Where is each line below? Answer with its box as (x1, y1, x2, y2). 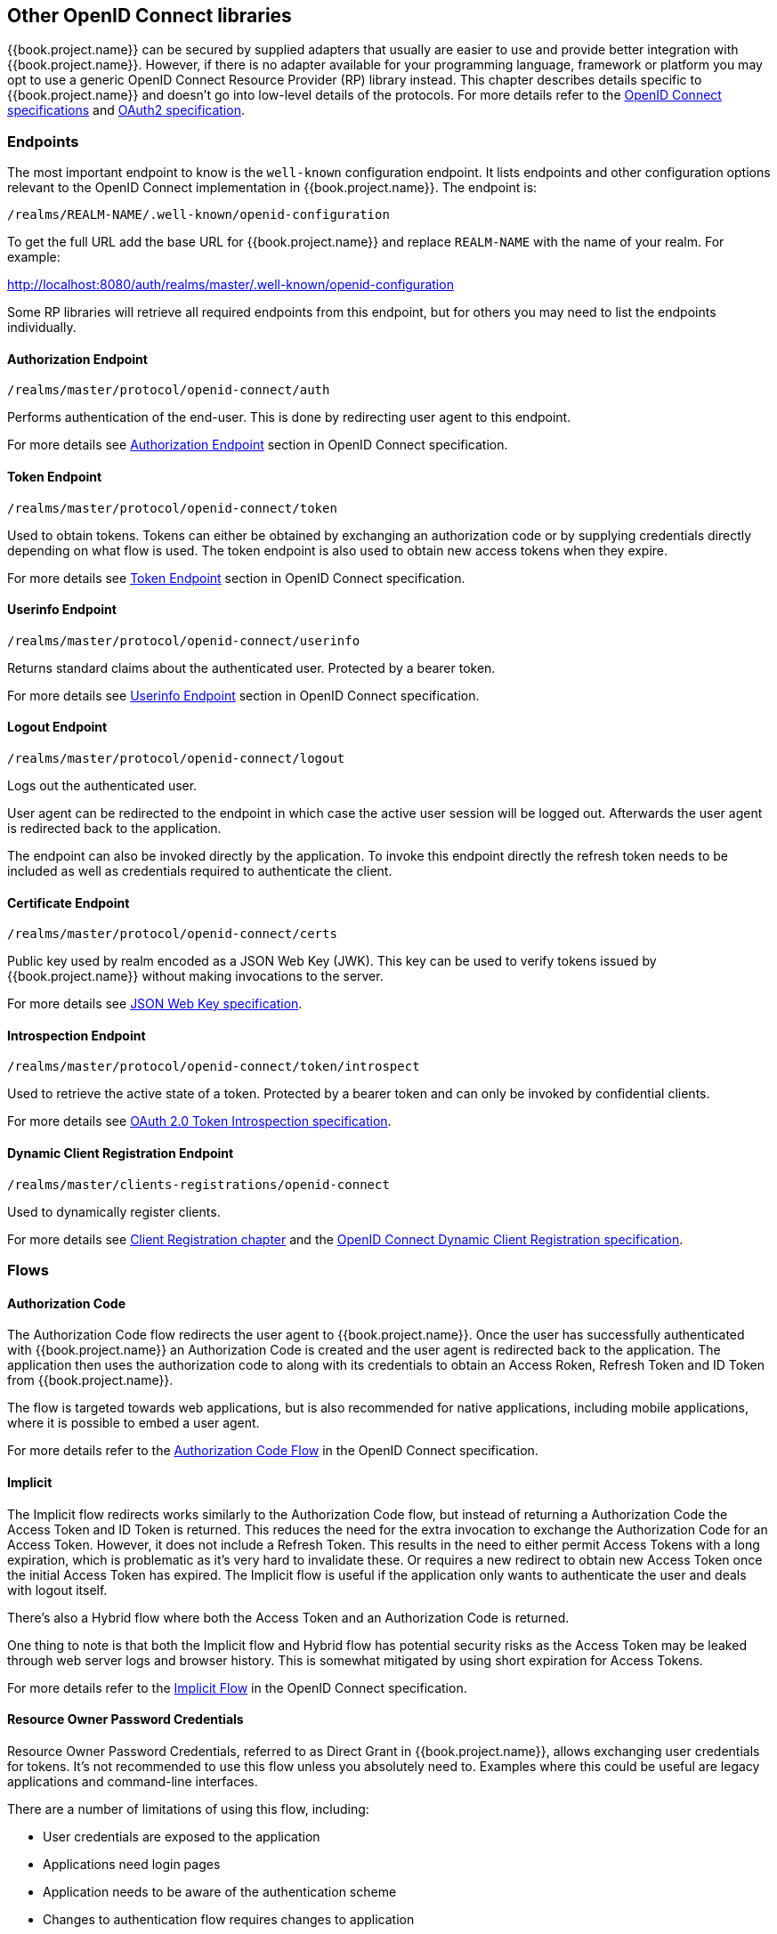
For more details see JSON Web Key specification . (7, 996, 303, 1012)
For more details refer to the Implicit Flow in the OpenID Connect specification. (7, 1679, 467, 1695)
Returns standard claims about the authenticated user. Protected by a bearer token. (7, 660, 496, 676)
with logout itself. (7, 1582, 108, 1598)
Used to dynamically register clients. (7, 1203, 221, 1219)
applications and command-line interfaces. (7, 1773, 258, 1789)
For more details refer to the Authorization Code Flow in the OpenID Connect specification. (7, 1443, 538, 1459)
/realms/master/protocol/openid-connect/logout (7, 751, 345, 766)
